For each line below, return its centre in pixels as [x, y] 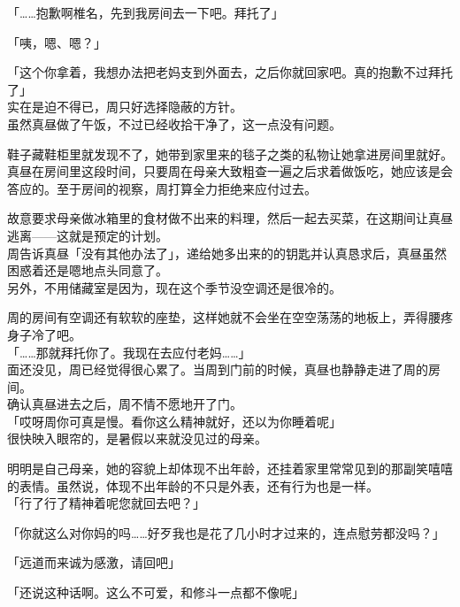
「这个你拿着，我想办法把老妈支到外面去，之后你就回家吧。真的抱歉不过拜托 [230, 72]
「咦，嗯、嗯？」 [57, 42]
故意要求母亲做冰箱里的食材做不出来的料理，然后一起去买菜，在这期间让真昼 [230, 218]
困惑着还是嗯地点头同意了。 [88, 270]
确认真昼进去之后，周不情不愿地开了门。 [125, 404]
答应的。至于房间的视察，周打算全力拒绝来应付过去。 [162, 188]
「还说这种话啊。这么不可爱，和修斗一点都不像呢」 [156, 592]
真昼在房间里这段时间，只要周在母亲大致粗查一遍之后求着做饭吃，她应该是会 [230, 171]
